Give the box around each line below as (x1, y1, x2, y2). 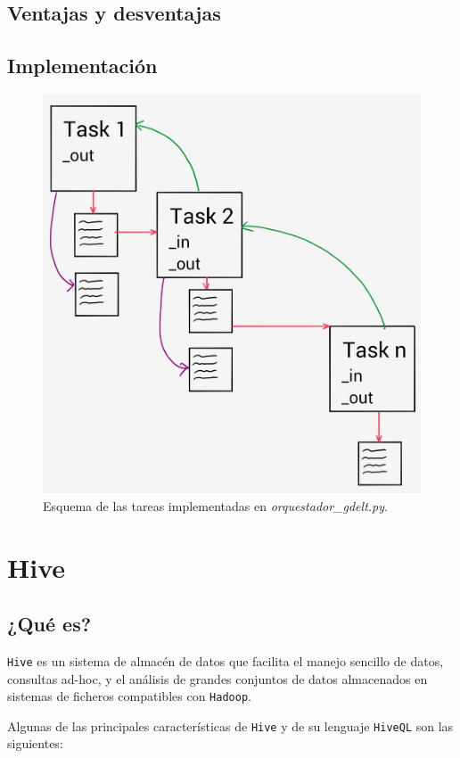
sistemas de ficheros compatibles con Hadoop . (7, 687, 251, 705)
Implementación (7, 52, 158, 79)
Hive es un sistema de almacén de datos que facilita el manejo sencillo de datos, (7, 651, 444, 670)
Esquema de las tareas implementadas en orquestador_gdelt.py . (43, 496, 388, 515)
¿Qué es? (7, 610, 92, 638)
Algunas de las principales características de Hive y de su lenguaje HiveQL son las (7, 716, 454, 735)
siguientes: (7, 734, 63, 753)
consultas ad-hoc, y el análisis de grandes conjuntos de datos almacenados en (7, 669, 428, 688)
